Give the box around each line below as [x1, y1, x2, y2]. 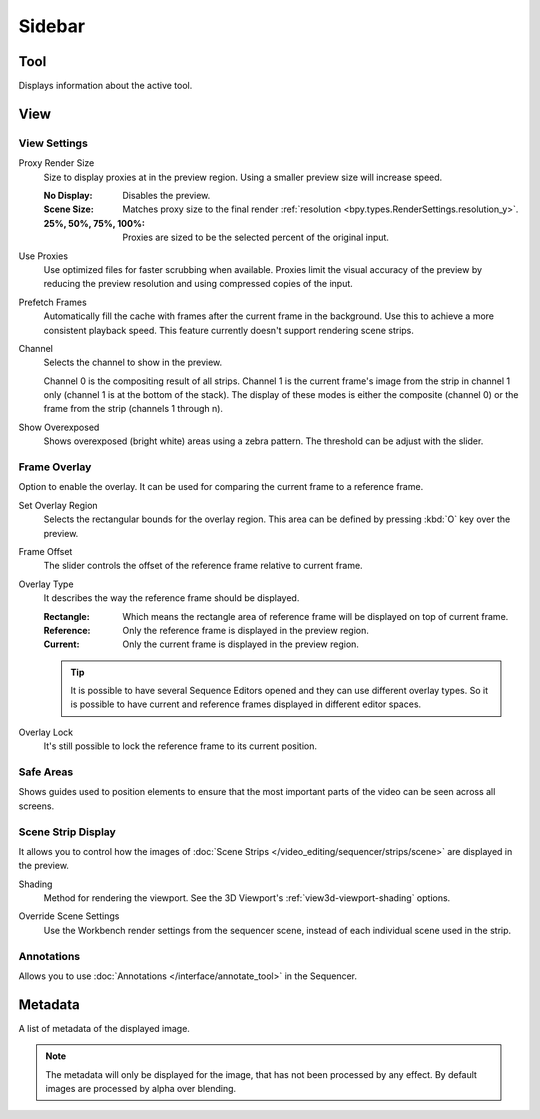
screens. [18, 800, 55, 812]
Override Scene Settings [18, 910, 120, 922]
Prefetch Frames [18, 296, 87, 308]
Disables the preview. [122, 190, 211, 201]
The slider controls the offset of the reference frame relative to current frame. [43, 560, 364, 572]
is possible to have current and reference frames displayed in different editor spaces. [70, 698, 422, 710]
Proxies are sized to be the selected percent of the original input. [122, 231, 390, 244]
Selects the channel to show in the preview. [43, 356, 223, 369]
